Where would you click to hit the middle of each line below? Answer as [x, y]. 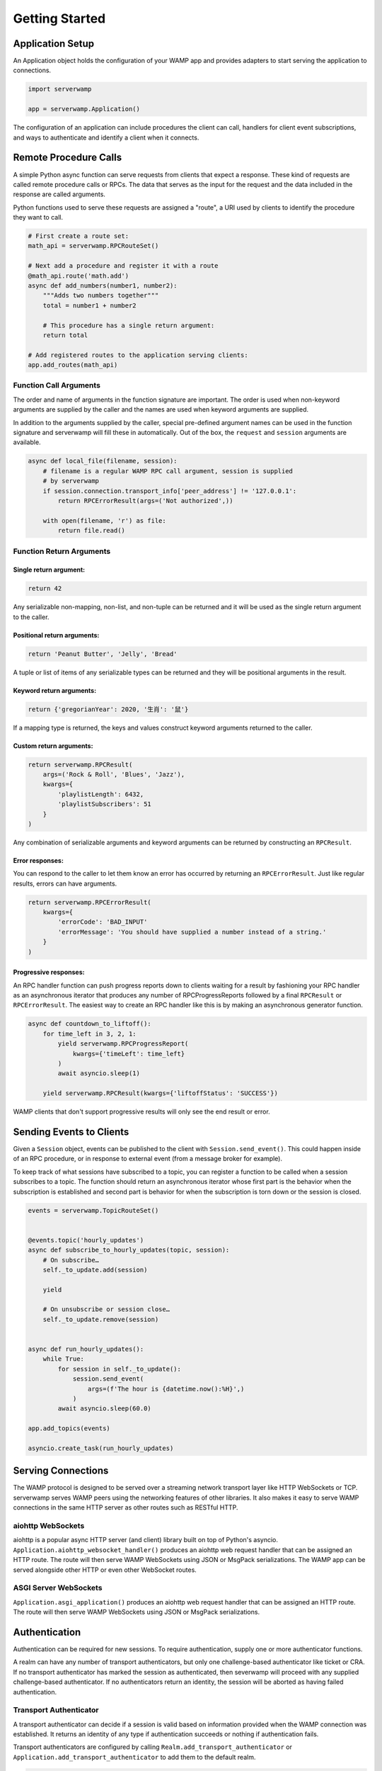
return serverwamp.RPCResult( [80, 764]
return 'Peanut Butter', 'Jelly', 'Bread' [103, 654]
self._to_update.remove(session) [101, 1319]
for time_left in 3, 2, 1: [90, 1034]
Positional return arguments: [56, 635]
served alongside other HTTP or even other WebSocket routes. [105, 1570]
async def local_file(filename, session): [103, 461]
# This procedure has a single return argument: [129, 325]
